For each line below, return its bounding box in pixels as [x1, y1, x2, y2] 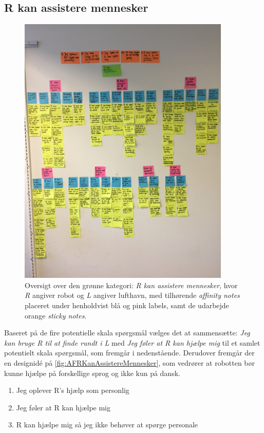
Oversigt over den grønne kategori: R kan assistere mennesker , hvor [25, 279, 238, 290]
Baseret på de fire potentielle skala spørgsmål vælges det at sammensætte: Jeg [4, 327, 250, 338]
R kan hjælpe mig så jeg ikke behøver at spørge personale [16, 419, 198, 430]
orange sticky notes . [25, 310, 87, 321]
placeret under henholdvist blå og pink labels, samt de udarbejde [25, 299, 229, 310]
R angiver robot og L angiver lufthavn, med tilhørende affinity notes [25, 290, 240, 300]
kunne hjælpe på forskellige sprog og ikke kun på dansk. [4, 367, 180, 378]
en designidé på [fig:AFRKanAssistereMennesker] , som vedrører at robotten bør [4, 357, 255, 368]
